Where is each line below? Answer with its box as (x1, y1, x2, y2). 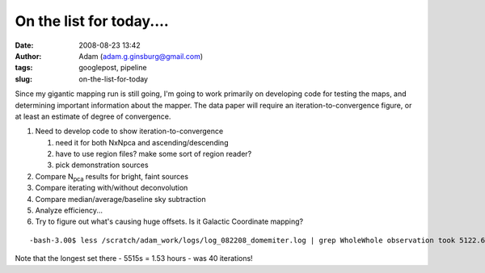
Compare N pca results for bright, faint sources (35, 171, 189, 183)
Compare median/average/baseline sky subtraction (35, 194, 206, 204)
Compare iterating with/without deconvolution (35, 183, 188, 193)
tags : (15, 63, 33, 73)
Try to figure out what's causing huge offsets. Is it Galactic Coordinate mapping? (35, 216, 303, 226)
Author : (15, 51, 42, 61)
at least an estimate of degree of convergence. (15, 111, 171, 121)
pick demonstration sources (55, 160, 149, 170)
